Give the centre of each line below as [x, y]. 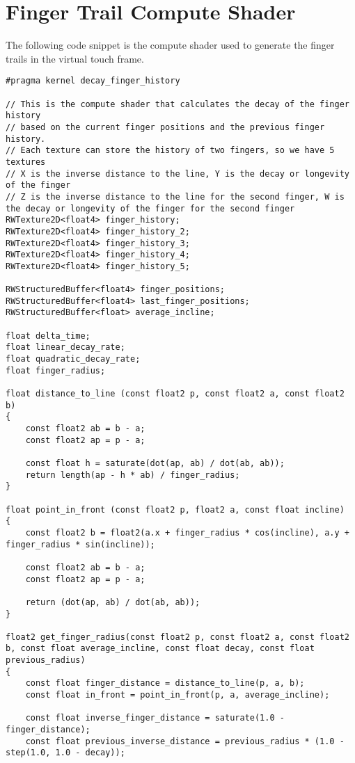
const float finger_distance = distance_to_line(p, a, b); [165, 683]
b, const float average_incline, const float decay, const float [160, 649]
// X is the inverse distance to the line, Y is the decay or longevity [177, 174]
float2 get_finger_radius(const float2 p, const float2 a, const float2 [177, 637]
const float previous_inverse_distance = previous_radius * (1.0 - [185, 741]
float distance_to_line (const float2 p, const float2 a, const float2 [175, 394]
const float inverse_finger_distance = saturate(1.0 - [155, 718]
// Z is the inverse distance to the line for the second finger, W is [175, 196]
